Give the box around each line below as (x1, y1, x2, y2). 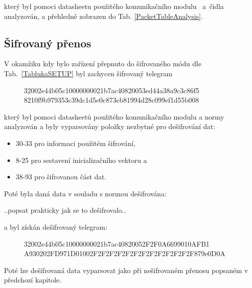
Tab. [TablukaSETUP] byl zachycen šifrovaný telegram (4, 68, 173, 78)
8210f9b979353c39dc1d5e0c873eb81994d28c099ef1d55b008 (24, 95, 199, 105)
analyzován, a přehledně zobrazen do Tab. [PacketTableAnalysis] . (4, 10, 203, 21)
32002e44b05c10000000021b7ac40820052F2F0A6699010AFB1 (24, 238, 210, 249)
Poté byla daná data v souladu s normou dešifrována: (4, 188, 167, 198)
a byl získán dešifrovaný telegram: (4, 221, 108, 232)
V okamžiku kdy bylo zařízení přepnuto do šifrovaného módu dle (4, 58, 202, 69)
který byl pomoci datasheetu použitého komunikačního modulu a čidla (4, 1, 224, 11)
